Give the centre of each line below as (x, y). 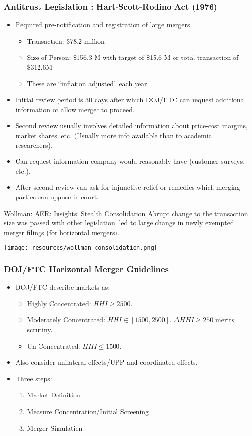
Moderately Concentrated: (66, 320)
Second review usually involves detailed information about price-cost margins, (131, 126)
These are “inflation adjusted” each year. (88, 83)
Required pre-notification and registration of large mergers (103, 25)
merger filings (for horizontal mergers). (62, 232)
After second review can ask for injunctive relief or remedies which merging (128, 187)
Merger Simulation (55, 427)
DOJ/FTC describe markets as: (63, 287)
